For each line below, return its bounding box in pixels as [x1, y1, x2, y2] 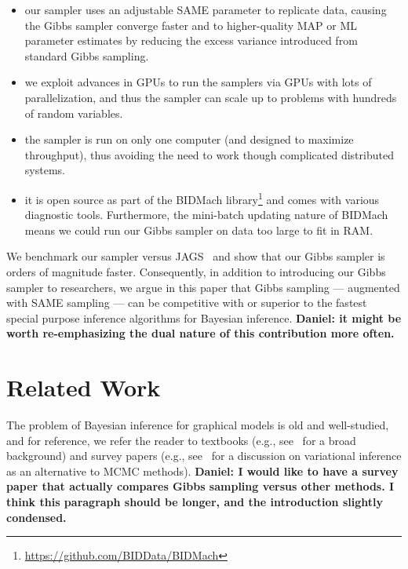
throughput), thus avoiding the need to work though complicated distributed [24, 146, 394, 162]
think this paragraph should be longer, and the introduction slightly [6, 494, 383, 510]
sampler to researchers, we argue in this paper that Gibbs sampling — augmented [6, 279, 400, 295]
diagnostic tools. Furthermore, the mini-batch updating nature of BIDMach [24, 206, 388, 223]
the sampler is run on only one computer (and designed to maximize [24, 131, 354, 148]
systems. [24, 162, 65, 178]
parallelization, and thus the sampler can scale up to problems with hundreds [24, 89, 397, 105]
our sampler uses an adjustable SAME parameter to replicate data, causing [24, 2, 387, 17]
